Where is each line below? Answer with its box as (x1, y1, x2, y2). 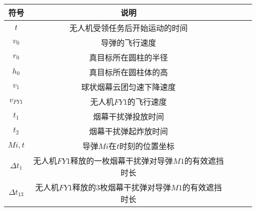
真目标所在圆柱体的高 (89, 66, 168, 78)
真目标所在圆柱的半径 (89, 52, 168, 63)
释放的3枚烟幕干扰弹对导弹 (72, 181, 171, 193)
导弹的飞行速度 (100, 37, 156, 48)
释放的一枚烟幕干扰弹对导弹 (70, 155, 173, 166)
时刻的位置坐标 (119, 140, 175, 151)
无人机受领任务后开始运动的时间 (69, 22, 188, 33)
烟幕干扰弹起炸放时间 (89, 125, 168, 137)
